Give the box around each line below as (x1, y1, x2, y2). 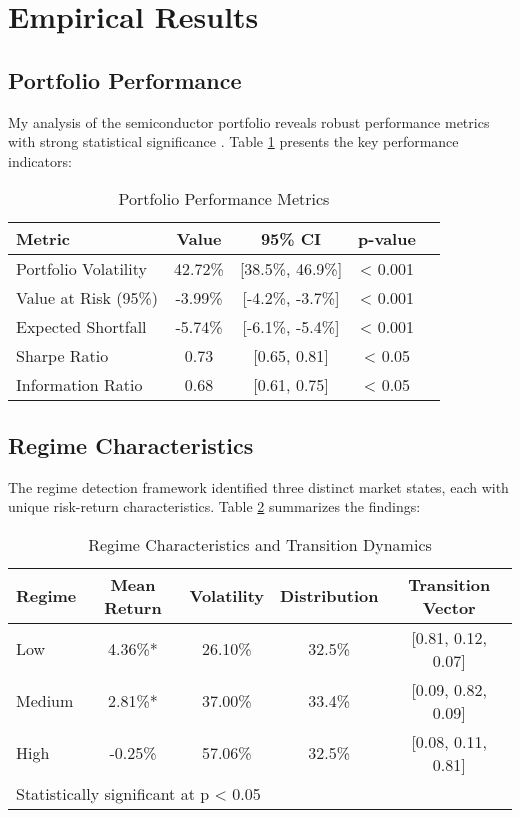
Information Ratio (16, 373, 143, 397)
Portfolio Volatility (16, 257, 147, 281)
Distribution (279, 584, 379, 608)
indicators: (8, 150, 72, 171)
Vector (422, 595, 476, 619)
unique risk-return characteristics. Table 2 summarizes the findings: (8, 496, 421, 517)
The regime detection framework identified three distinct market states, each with (8, 476, 509, 497)
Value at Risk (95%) (16, 286, 159, 310)
